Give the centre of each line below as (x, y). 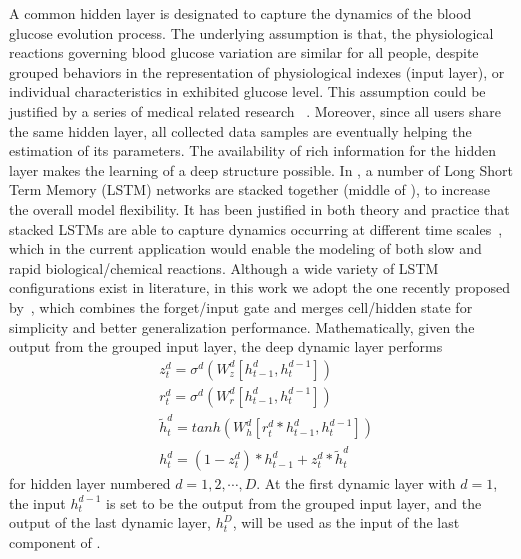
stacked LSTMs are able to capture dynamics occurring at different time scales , (256, 228)
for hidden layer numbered (90, 483)
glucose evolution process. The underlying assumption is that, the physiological (251, 32)
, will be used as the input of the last (346, 522)
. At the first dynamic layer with (356, 483)
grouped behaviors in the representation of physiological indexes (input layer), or (257, 71)
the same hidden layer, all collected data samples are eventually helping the (240, 130)
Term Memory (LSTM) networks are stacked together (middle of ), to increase (249, 189)
